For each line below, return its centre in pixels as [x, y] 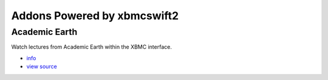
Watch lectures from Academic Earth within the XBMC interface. [92, 47]
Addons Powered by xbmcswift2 [95, 16]
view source [42, 67]
